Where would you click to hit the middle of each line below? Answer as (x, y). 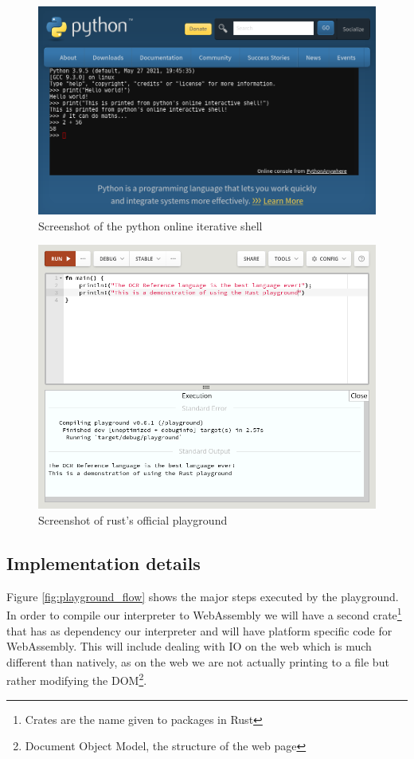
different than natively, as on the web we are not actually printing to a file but (198, 661)
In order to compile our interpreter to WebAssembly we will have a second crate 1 (204, 614)
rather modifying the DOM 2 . (77, 679)
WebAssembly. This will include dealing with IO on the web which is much (189, 646)
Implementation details (103, 563)
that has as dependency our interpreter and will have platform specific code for (199, 630)
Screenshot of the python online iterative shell (150, 225)
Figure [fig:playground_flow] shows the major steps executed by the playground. (203, 596)
